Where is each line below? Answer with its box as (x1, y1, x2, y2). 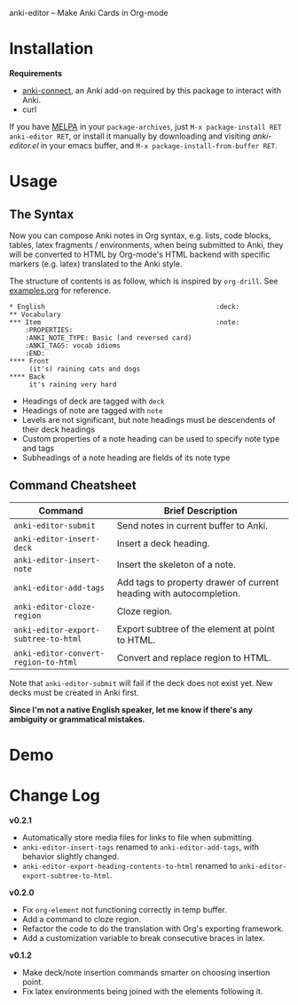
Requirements (9, 68, 63, 78)
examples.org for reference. (9, 284, 112, 296)
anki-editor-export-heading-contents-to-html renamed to (21, 860, 238, 871)
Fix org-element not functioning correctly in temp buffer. (21, 904, 228, 914)
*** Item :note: (9, 317, 240, 327)
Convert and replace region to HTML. (116, 651, 272, 664)
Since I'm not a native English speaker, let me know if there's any (9, 704, 254, 714)
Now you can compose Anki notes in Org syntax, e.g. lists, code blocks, (9, 230, 271, 241)
